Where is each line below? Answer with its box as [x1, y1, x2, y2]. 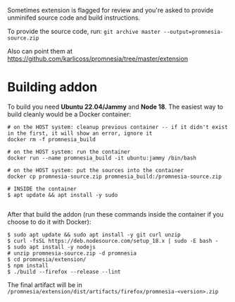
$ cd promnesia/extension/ [7, 255, 87, 263]
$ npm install [7, 262, 49, 269]
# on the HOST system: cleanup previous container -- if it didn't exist [7, 123, 229, 131]
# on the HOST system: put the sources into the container [7, 167, 184, 174]
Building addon [7, 79, 98, 95]
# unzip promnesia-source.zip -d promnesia [7, 250, 137, 257]
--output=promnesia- [163, 28, 224, 35]
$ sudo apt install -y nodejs [7, 243, 96, 250]
